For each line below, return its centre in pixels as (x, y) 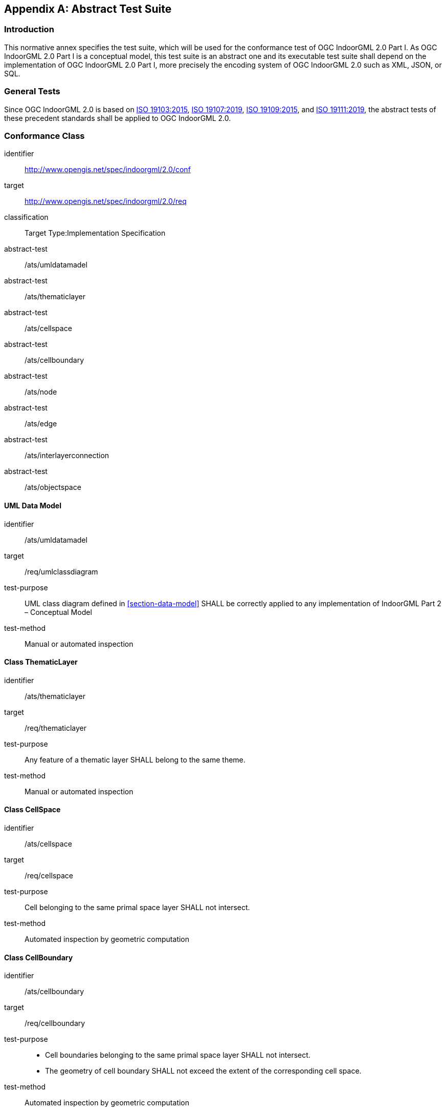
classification (26, 217)
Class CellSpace (32, 810)
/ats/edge (41, 424)
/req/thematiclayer (56, 728)
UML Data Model (33, 505)
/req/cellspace (49, 875)
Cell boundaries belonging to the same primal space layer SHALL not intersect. (178, 1055)
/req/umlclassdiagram (61, 571)
